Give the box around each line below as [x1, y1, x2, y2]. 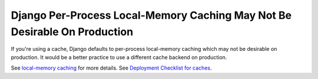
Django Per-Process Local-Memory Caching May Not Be [11, 9, 291, 22]
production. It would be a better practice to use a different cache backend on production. [11, 53, 227, 61]
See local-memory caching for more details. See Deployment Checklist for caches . [11, 64, 212, 71]
